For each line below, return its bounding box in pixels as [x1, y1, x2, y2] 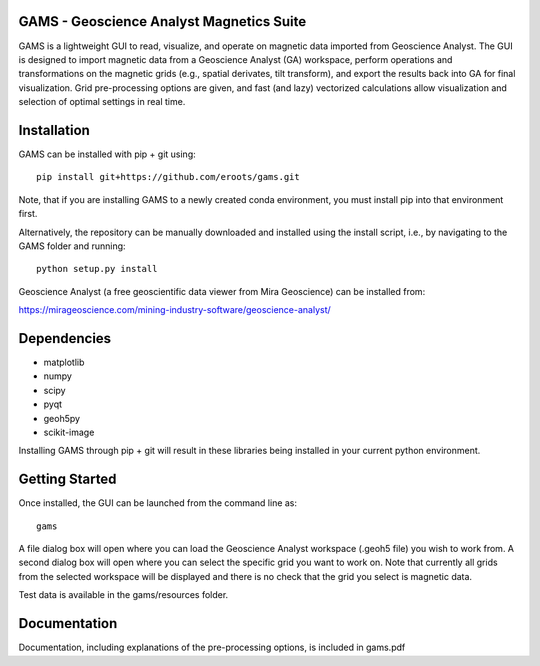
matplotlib [43, 356, 85, 369]
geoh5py [43, 412, 80, 424]
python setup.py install [36, 263, 158, 275]
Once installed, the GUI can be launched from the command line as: [18, 497, 298, 509]
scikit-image [43, 426, 95, 438]
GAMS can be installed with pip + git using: [18, 148, 197, 160]
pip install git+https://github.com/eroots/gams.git [36, 171, 300, 183]
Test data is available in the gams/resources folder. [18, 589, 229, 601]
